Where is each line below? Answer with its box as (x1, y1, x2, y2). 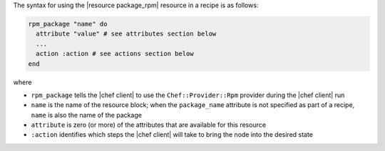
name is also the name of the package (31, 111, 143, 119)
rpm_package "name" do (28, 20, 108, 28)
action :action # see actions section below (36, 50, 194, 58)
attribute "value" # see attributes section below (36, 30, 217, 38)
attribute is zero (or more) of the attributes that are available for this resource (31, 121, 267, 129)
